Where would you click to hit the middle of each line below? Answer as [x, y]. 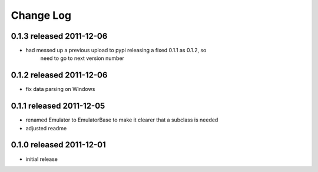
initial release [42, 159]
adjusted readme [46, 128]
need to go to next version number [82, 58]
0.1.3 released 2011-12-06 [59, 36]
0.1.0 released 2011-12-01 [58, 145]
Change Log [41, 15]
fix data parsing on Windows [60, 89]
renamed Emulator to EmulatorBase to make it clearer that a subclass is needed [122, 120]
